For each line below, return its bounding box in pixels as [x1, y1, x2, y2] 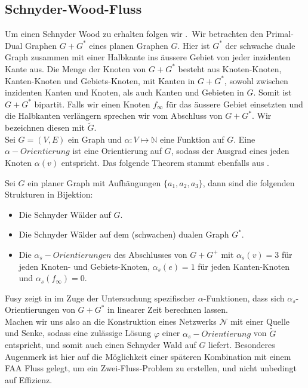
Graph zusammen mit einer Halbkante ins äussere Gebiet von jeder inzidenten [5, 51, 291, 63]
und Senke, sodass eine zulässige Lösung [5, 327, 152, 339]
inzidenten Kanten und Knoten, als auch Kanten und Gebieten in [5, 86, 244, 98]
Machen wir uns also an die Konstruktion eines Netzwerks [5, 315, 217, 327]
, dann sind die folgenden [202, 176, 295, 189]
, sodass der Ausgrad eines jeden [171, 144, 289, 157]
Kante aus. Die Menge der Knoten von [5, 62, 146, 75]
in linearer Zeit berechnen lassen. [107, 303, 228, 316]
